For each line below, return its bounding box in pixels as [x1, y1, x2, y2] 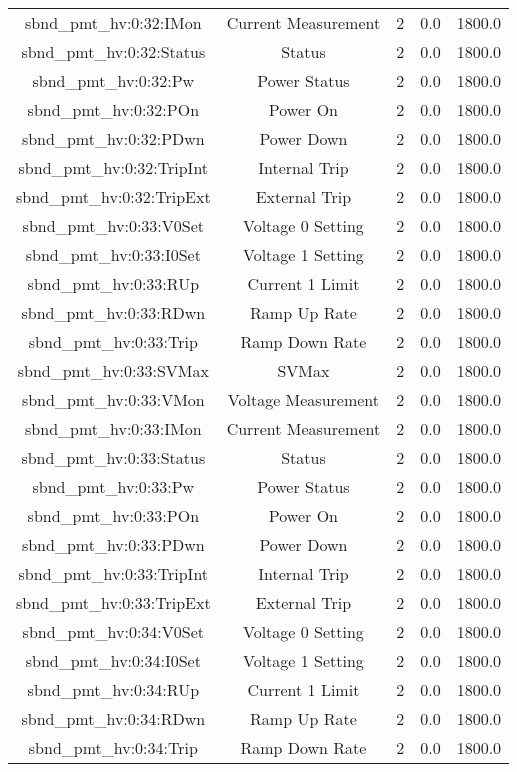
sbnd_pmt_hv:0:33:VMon [21, 388, 205, 411]
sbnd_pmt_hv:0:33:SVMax [17, 359, 209, 382]
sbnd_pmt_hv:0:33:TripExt [16, 591, 211, 614]
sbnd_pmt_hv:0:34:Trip [28, 736, 198, 759]
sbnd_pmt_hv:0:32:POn [27, 98, 200, 121]
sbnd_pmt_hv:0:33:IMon [25, 417, 202, 440]
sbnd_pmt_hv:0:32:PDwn [21, 127, 205, 150]
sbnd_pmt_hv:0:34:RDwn [21, 707, 206, 730]
